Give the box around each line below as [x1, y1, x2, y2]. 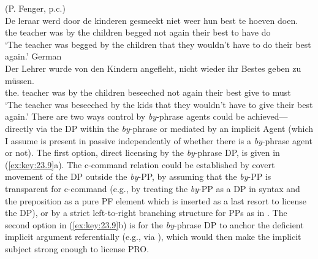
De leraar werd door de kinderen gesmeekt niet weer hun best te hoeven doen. [5, 14, 298, 26]
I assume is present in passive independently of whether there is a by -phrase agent [5, 134, 313, 147]
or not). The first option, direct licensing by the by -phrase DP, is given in [5, 146, 280, 159]
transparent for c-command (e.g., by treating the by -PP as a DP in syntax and [5, 182, 300, 195]
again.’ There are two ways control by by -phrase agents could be [5, 110, 245, 123]
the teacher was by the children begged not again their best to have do [5, 26, 271, 39]
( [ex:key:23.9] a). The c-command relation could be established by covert [5, 158, 275, 171]
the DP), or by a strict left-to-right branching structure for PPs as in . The [5, 206, 287, 219]
